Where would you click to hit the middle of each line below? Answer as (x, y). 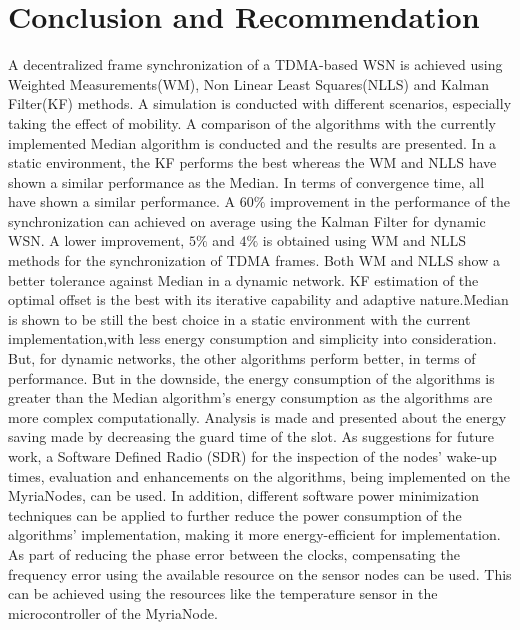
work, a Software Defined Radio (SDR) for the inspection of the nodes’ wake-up (252, 456)
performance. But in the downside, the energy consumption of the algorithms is (251, 377)
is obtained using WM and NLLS (364, 240)
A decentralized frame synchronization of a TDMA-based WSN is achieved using (255, 64)
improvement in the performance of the (390, 201)
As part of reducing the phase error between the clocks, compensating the (234, 553)
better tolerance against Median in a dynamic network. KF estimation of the (243, 279)
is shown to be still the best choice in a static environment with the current (239, 318)
